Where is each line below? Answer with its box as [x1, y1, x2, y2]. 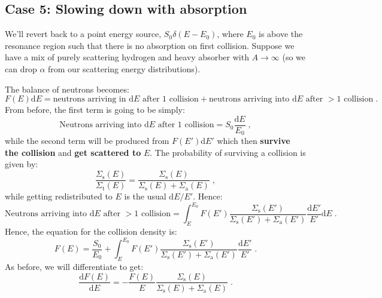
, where [217, 27, 244, 40]
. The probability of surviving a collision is [150, 146, 306, 158]
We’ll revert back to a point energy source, [5, 27, 162, 40]
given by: [5, 158, 38, 170]
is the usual [124, 190, 166, 202]
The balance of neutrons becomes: [5, 82, 129, 95]
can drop [5, 62, 37, 75]
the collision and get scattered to [5, 146, 141, 158]
